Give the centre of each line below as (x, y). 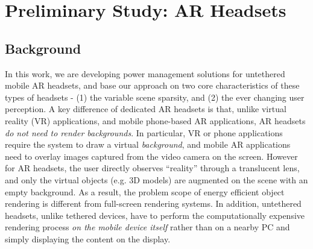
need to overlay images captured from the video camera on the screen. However (151, 156)
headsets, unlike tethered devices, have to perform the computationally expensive (155, 215)
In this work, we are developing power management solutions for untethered (145, 73)
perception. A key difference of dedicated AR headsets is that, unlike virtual (146, 109)
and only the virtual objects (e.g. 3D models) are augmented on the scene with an (156, 179)
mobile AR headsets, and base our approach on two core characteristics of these (152, 85)
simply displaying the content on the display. (88, 238)
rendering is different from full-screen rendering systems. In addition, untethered (153, 203)
